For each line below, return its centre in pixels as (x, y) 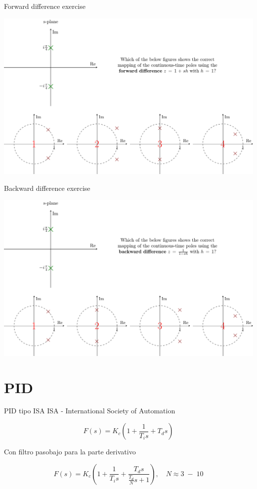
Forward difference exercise (45, 6)
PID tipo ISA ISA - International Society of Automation (90, 411)
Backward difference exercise (47, 188)
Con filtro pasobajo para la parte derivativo (70, 452)
